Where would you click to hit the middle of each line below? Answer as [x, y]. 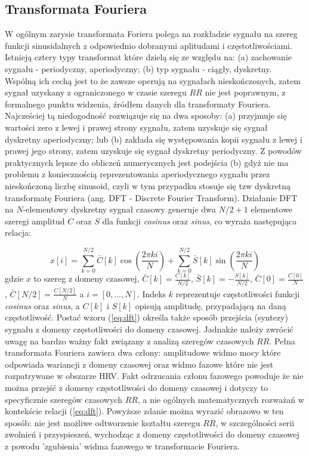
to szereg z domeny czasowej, [86, 278]
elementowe [272, 209]
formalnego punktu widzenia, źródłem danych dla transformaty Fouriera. [138, 104]
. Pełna [282, 341]
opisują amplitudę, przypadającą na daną [211, 305]
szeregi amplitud [35, 221]
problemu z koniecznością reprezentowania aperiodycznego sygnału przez [137, 174]
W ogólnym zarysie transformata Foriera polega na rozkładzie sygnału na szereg [151, 34]
